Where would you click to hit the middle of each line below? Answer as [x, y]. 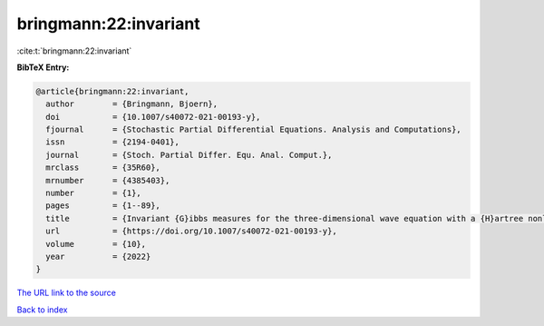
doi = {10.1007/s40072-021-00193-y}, [153, 117]
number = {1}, [94, 193]
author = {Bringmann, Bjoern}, [131, 104]
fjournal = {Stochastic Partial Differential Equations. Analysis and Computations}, [253, 130]
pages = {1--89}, [103, 206]
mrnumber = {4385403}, [108, 180]
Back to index [42, 310]
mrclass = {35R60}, [103, 168]
